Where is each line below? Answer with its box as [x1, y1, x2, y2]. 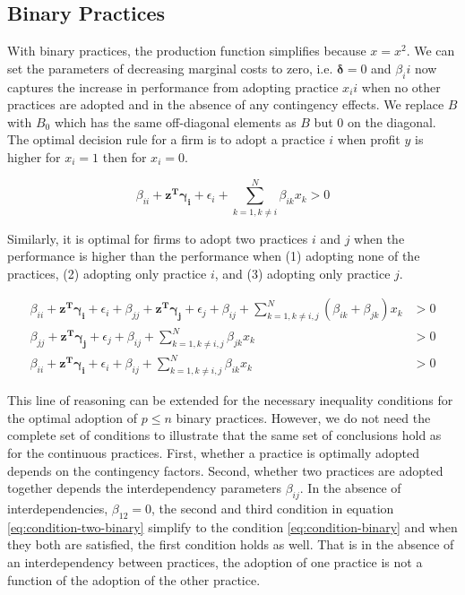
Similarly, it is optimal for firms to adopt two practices [7, 229, 308, 247]
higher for [7, 147, 61, 166]
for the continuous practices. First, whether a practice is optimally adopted [7, 443, 419, 461]
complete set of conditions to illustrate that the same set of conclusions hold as [7, 426, 442, 444]
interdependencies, [7, 498, 108, 517]
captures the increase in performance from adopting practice [7, 77, 339, 96]
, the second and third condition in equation [151, 498, 394, 517]
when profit [337, 130, 400, 149]
